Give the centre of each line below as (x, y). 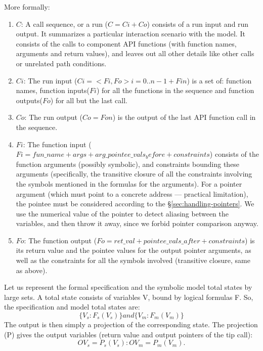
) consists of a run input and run (198, 24)
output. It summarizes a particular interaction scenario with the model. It (130, 34)
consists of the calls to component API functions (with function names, (126, 43)
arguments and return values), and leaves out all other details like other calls (135, 53)
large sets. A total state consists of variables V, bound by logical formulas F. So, (129, 297)
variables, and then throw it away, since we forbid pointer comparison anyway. (137, 223)
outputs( (29, 100)
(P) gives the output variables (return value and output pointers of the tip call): (128, 334)
